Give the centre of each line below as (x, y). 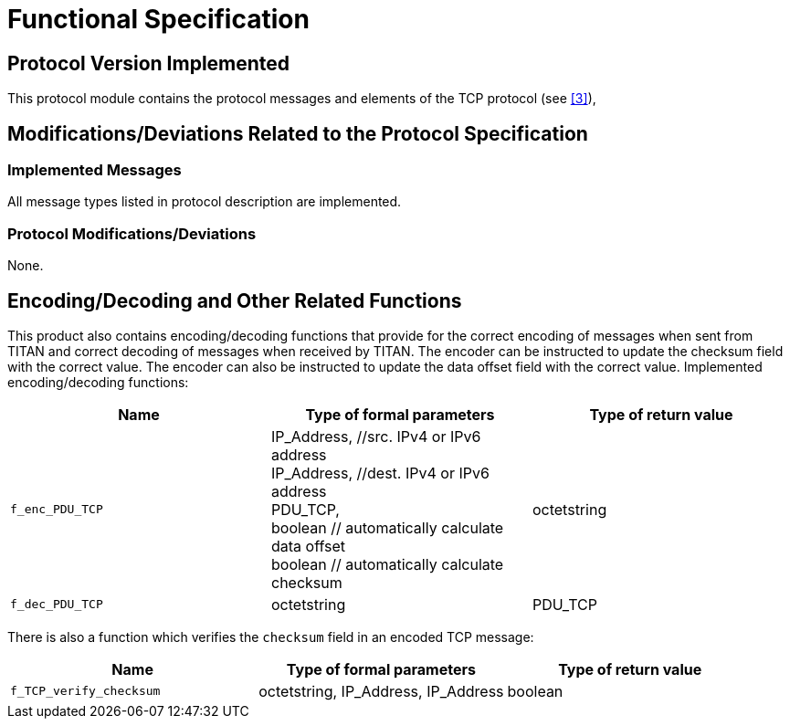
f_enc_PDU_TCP (57, 510)
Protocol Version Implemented (149, 63)
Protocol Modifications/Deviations (132, 233)
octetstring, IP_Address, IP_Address (381, 691)
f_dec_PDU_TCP (57, 605)
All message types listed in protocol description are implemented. (205, 202)
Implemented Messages (95, 170)
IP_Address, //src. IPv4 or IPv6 (376, 436)
